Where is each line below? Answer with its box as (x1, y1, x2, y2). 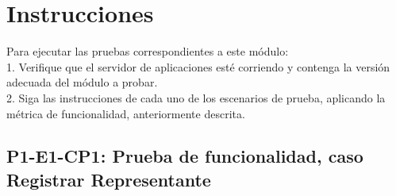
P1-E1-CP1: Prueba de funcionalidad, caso (6, 144, 363, 168)
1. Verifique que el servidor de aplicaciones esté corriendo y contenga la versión (6, 58, 390, 75)
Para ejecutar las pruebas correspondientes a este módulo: (6, 43, 289, 60)
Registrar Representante (6, 167, 211, 191)
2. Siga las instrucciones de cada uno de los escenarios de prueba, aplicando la (6, 89, 386, 106)
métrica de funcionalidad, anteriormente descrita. (6, 105, 245, 121)
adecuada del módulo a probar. (6, 74, 158, 90)
